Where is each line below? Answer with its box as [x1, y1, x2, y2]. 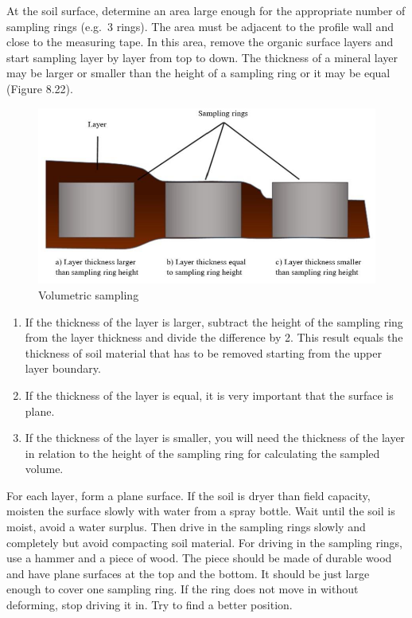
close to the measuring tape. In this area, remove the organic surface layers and [6, 33, 394, 50]
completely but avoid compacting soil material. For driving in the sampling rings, [6, 534, 403, 550]
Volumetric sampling [38, 286, 139, 303]
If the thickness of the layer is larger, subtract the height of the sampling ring [25, 313, 403, 330]
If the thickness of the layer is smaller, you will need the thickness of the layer [25, 429, 406, 446]
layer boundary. [25, 360, 101, 377]
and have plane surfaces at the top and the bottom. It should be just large [6, 565, 370, 581]
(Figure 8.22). [6, 80, 73, 96]
